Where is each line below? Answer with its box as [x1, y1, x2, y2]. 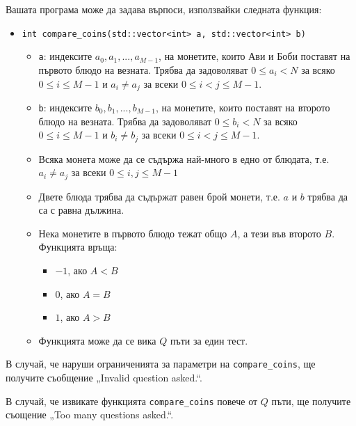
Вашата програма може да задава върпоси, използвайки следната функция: [6, 2, 322, 16]
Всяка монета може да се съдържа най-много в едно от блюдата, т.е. [38, 151, 330, 166]
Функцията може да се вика [38, 333, 156, 347]
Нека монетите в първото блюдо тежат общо [38, 226, 227, 240]
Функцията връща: [38, 239, 118, 254]
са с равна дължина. [38, 203, 124, 217]
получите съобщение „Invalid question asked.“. [6, 370, 202, 385]
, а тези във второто [237, 226, 321, 240]
